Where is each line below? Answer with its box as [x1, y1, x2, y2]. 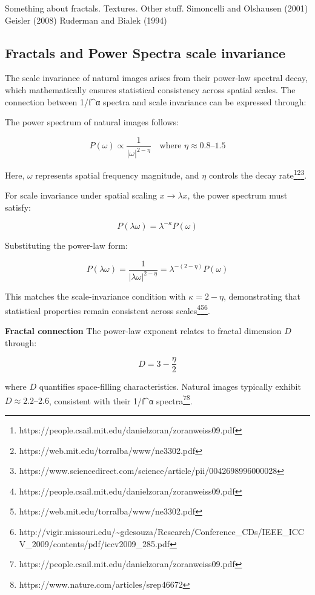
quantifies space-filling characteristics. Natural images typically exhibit [39, 380, 301, 393]
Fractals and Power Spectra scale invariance [5, 43, 286, 62]
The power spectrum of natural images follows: [5, 116, 179, 128]
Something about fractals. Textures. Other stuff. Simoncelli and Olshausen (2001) [5, 2, 308, 14]
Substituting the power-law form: [5, 239, 128, 252]
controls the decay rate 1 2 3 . [208, 167, 307, 181]
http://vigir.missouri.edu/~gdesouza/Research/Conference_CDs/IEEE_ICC [19, 525, 304, 538]
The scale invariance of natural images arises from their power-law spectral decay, [5, 71, 308, 84]
